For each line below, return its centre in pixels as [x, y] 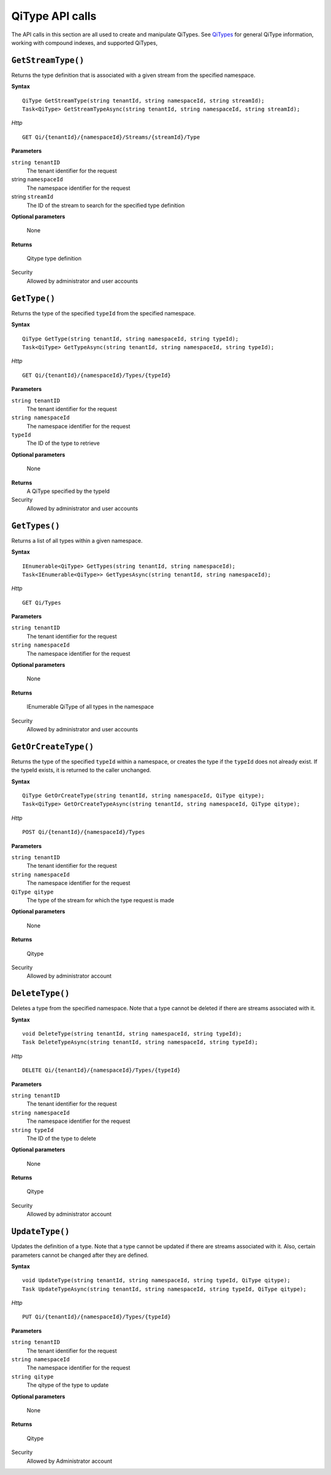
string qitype [32, 1376]
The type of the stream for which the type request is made [101, 900]
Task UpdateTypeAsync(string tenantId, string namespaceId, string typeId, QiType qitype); [164, 1289]
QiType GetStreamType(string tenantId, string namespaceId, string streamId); [143, 100]
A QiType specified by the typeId [68, 491]
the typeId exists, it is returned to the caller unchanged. [81, 770]
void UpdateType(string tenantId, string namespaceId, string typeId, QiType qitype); [156, 1280]
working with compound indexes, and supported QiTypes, [84, 42]
